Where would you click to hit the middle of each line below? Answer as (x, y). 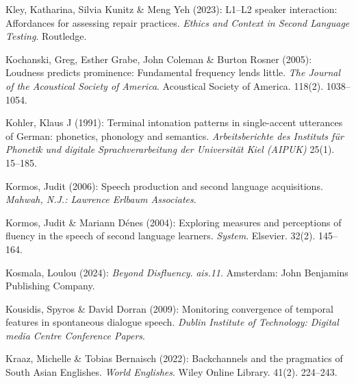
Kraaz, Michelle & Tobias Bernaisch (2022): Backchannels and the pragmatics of (174, 358)
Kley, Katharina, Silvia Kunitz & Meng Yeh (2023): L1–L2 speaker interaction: (171, 9)
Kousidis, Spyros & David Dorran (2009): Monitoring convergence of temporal (169, 308)
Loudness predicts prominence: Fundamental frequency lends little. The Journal (173, 72)
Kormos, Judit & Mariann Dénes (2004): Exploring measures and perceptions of (174, 222)
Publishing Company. (50, 286)
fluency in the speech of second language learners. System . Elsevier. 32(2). (161, 236)
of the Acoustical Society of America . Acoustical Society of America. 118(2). (165, 85)
